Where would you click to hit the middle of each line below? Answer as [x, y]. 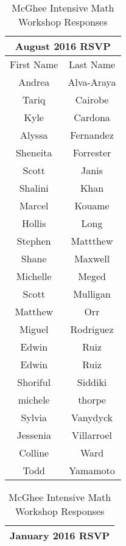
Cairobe [92, 100]
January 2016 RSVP [60, 535]
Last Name [92, 64]
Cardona [92, 117]
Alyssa [34, 135]
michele [34, 400]
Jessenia [34, 435]
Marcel [34, 205]
